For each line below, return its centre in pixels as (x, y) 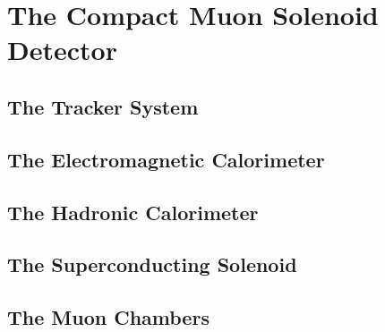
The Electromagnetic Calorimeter (166, 159)
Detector (62, 50)
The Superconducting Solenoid (152, 264)
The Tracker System (103, 106)
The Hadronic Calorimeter (133, 212)
